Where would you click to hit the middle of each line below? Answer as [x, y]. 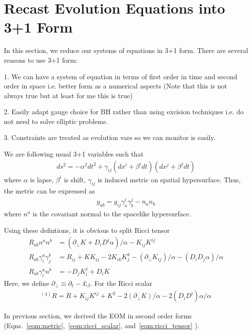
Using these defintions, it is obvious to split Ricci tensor [87, 230]
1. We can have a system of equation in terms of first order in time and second [121, 76]
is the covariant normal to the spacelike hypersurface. [112, 213]
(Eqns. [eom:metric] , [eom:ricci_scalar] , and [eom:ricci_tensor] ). [102, 325]
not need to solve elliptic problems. [56, 121]
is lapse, [42, 179]
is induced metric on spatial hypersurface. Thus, [169, 179]
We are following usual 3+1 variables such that [74, 154]
